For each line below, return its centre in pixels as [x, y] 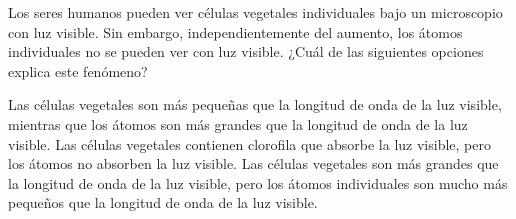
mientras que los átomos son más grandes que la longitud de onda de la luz [238, 123]
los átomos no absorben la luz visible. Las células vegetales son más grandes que [253, 163]
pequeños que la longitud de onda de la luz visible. [163, 202]
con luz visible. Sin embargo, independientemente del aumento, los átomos [235, 31]
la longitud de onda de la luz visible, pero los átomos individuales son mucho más [258, 182]
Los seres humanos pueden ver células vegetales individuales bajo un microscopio [255, 12]
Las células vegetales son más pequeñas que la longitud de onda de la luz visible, [255, 104]
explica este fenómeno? [78, 70]
